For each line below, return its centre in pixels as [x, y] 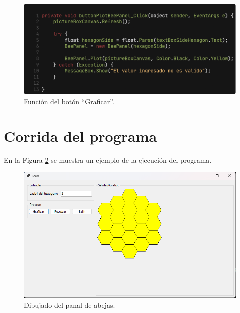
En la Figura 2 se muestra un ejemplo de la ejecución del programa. [108, 159]
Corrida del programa [81, 136]
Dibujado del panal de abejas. [70, 305]
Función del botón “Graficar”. [69, 101]
